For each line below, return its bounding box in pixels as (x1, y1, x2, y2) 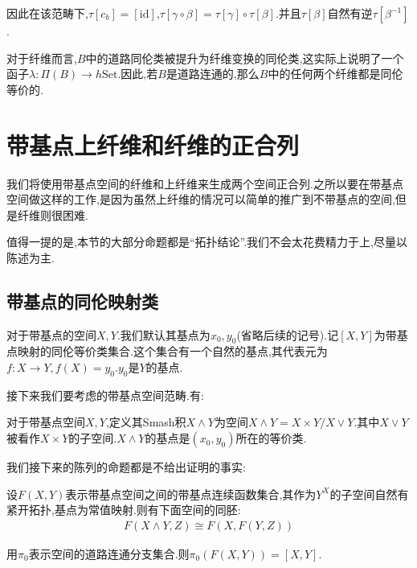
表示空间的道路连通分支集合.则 (28, 545, 190, 562)
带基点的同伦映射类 (6, 288, 158, 313)
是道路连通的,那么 (166, 65, 260, 82)
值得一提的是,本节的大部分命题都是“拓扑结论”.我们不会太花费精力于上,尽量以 (6, 233, 407, 250)
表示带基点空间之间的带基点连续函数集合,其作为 (65, 485, 317, 502)
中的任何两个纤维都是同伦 (268, 65, 403, 82)
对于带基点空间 (6, 414, 85, 430)
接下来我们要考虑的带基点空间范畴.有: (6, 386, 204, 403)
